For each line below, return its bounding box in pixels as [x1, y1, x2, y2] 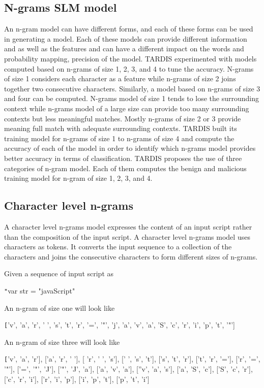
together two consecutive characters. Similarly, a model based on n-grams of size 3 [4, 83, 260, 93]
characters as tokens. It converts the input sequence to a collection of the [4, 241, 232, 252]
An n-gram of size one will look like [4, 302, 115, 313]
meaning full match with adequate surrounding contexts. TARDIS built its [4, 123, 237, 134]
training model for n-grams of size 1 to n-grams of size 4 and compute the [4, 133, 234, 143]
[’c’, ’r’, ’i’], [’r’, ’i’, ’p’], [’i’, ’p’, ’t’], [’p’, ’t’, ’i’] [4, 373, 150, 384]
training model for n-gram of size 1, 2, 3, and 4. [4, 173, 153, 183]
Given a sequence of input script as [4, 268, 114, 279]
